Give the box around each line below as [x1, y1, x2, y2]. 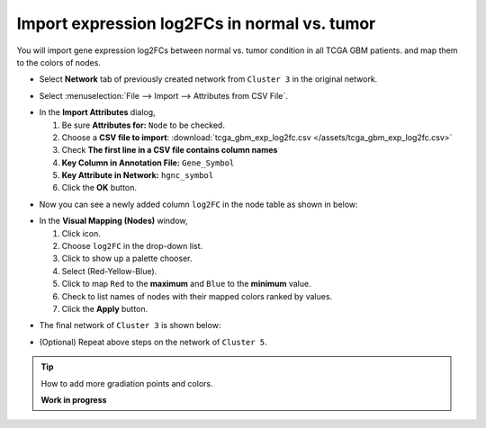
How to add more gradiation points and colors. [40, 378, 213, 388]
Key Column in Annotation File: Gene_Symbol [61, 157, 235, 168]
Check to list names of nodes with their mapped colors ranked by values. [61, 290, 333, 301]
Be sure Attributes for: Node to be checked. [61, 120, 225, 130]
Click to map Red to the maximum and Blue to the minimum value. [61, 279, 311, 290]
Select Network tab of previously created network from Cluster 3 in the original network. [39, 74, 378, 85]
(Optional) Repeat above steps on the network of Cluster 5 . [39, 336, 267, 347]
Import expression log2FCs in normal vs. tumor [16, 13, 376, 33]
